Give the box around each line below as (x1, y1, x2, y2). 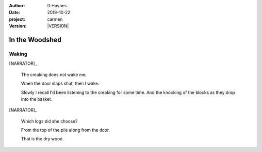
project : (9, 16, 25, 22)
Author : (9, 3, 25, 8)
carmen (47, 16, 63, 22)
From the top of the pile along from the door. (21, 127, 110, 133)
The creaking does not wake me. (21, 72, 87, 77)
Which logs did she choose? (21, 118, 78, 124)
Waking (9, 50, 28, 57)
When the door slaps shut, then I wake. (21, 80, 99, 87)
